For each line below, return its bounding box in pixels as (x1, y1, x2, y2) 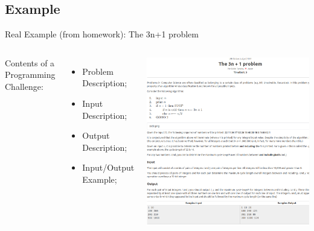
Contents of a (5, 56, 55, 69)
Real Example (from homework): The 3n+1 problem (5, 28, 199, 40)
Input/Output (82, 161, 135, 174)
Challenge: (5, 80, 43, 92)
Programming (5, 68, 56, 81)
